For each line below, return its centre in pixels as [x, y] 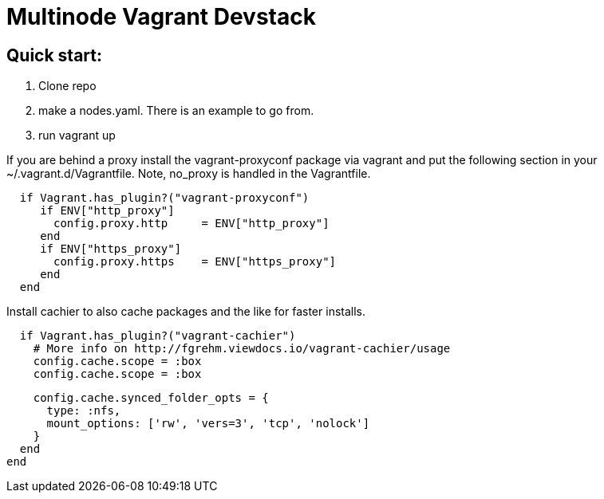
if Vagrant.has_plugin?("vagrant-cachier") [158, 336]
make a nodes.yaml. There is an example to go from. [176, 111]
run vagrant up [77, 136]
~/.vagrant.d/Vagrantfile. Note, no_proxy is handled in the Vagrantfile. [189, 174]
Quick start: [55, 55]
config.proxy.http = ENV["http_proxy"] [191, 224]
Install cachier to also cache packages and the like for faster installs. [186, 312]
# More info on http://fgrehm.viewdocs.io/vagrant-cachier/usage [242, 349]
